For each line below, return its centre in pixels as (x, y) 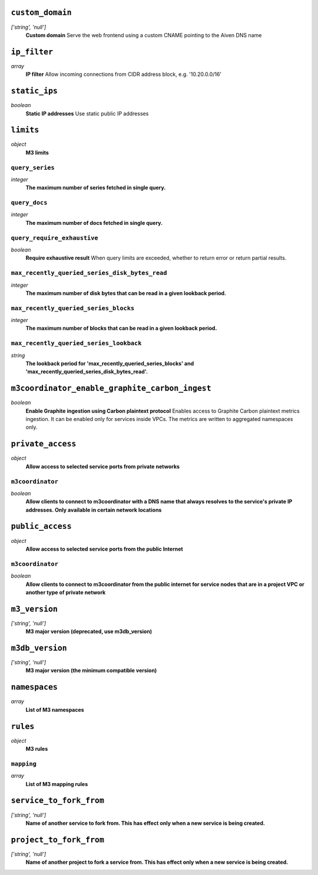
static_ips (34, 91)
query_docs (29, 203)
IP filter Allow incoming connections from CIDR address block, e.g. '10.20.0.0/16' (124, 74)
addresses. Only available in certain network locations (94, 510)
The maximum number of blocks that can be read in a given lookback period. (121, 328)
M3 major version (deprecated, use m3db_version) (89, 632)
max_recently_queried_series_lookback (76, 343)
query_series (33, 168)
